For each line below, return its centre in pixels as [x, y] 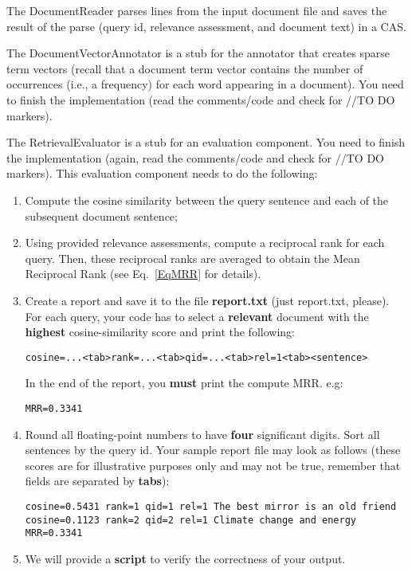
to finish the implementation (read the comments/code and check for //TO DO [201, 99]
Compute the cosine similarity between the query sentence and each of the [207, 200]
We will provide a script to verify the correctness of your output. [185, 558]
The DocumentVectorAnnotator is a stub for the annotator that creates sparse [198, 53]
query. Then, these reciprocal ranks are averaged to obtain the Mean [192, 258]
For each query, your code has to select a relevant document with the [197, 316]
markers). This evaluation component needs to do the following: [162, 173]
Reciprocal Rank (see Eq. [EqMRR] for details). [143, 274]
